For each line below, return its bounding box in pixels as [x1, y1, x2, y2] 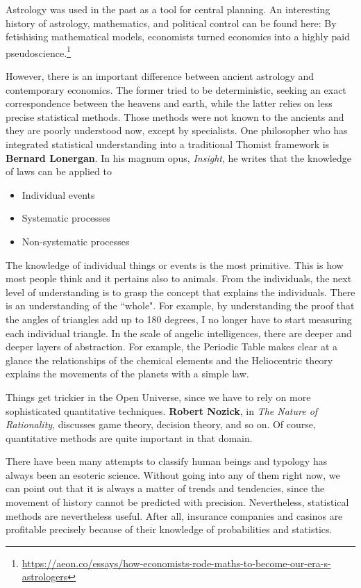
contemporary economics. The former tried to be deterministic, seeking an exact [6, 82, 346, 97]
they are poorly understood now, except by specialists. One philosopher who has [6, 123, 348, 138]
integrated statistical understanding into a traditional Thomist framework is [6, 137, 330, 151]
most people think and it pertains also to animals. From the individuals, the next [6, 271, 352, 286]
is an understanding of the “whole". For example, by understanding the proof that [6, 298, 355, 313]
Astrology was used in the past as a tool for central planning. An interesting [6, 2, 330, 16]
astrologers [22, 569, 68, 584]
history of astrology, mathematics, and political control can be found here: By [6, 15, 337, 30]
